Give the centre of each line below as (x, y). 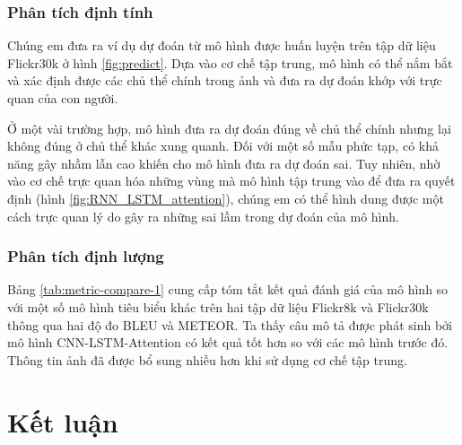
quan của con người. (63, 98)
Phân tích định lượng (86, 256)
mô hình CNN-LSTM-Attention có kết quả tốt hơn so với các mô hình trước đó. (228, 342)
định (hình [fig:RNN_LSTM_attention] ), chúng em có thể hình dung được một (226, 198)
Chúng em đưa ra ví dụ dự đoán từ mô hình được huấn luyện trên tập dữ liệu (222, 45)
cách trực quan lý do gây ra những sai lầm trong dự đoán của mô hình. (203, 216)
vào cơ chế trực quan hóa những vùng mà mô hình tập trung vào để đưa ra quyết (231, 181)
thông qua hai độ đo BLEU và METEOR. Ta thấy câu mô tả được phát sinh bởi (230, 324)
